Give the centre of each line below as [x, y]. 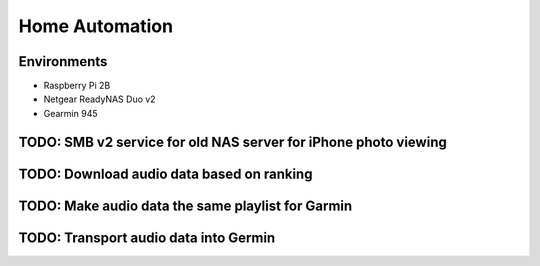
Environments [63, 61]
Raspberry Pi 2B [77, 86]
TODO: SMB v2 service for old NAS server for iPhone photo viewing [232, 141]
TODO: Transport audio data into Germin [147, 237]
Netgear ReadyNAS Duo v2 [99, 99]
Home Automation [96, 26]
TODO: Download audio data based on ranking [165, 173]
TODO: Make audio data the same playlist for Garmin [185, 205]
